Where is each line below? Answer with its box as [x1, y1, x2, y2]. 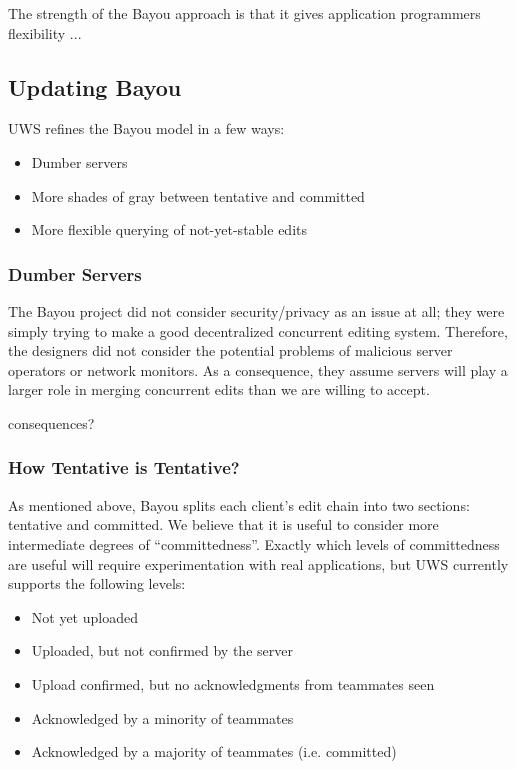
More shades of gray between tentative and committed [31, 185, 365, 206]
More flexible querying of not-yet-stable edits [31, 219, 307, 240]
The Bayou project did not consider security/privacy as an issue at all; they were [8, 300, 505, 321]
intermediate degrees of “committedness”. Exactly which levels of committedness [8, 533, 500, 554]
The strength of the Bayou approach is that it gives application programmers [8, 3, 481, 23]
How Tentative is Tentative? [8, 455, 240, 480]
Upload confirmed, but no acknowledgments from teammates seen [31, 673, 435, 694]
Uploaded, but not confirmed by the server [31, 640, 293, 661]
